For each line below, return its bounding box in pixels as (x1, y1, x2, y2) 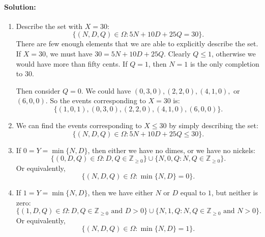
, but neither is (211, 187, 258, 198)
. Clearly (163, 48, 191, 58)
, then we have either (87, 187, 153, 198)
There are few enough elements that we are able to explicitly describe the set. (16, 38, 258, 49)
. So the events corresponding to (45, 95, 146, 106)
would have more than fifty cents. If (16, 58, 128, 69)
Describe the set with (16, 20, 83, 31)
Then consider (16, 85, 61, 96)
